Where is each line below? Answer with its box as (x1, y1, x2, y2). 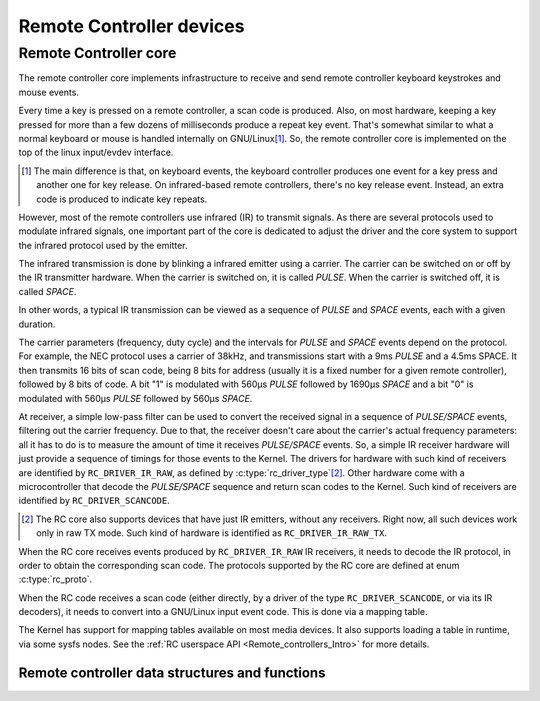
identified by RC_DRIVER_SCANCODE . (18, 495, 170, 507)
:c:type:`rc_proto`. (18, 573, 93, 585)
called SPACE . (18, 285, 77, 297)
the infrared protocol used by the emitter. (18, 239, 189, 251)
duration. (18, 318, 56, 330)
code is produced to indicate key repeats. (36, 193, 208, 205)
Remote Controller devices (18, 15, 245, 37)
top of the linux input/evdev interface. (18, 146, 174, 159)
